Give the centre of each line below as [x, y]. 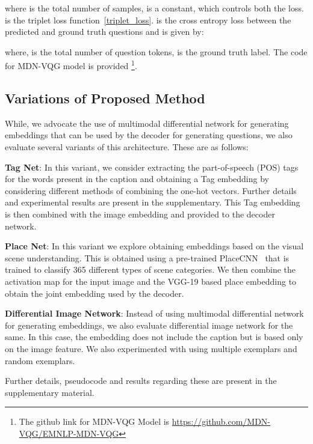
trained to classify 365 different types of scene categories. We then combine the [150, 269]
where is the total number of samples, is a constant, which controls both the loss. [154, 8]
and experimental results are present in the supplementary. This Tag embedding [153, 202]
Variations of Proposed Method [105, 98]
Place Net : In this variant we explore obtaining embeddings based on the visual [154, 246]
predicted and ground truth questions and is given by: [104, 32]
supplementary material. [50, 392]
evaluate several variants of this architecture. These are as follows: [127, 147]
